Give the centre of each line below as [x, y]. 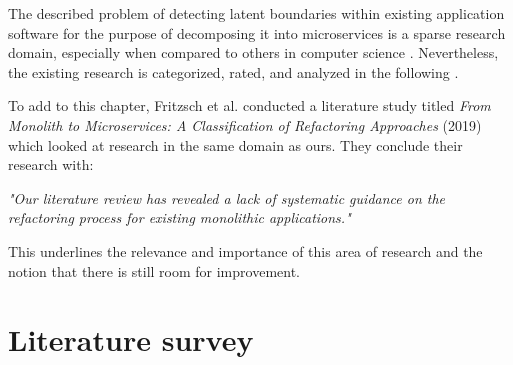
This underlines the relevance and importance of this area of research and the [245, 250]
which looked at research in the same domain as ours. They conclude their [235, 144]
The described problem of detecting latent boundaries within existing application [256, 13]
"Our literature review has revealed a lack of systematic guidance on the [227, 197]
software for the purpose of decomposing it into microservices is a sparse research [257, 32]
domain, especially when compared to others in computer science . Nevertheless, [253, 52]
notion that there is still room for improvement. [154, 270]
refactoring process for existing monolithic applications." [179, 217]
